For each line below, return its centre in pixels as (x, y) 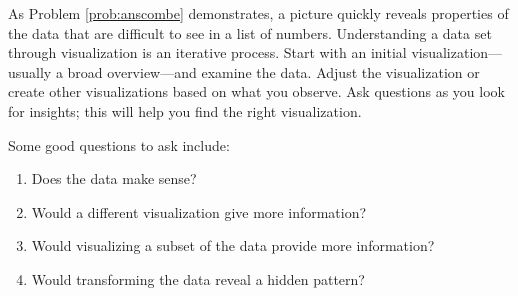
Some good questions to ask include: (119, 144)
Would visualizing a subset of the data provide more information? (233, 245)
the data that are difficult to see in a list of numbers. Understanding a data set (250, 32)
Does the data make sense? (114, 178)
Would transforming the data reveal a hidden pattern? (198, 278)
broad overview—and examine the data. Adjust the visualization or (273, 71)
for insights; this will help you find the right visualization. (185, 110)
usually (30, 71)
